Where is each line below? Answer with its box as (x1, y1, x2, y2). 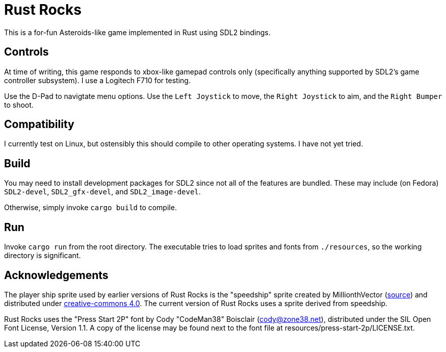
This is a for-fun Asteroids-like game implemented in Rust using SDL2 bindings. (4, 28, 271, 37)
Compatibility (4, 118, 74, 131)
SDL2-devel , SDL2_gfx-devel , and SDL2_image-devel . (4, 187, 201, 196)
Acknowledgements (4, 268, 109, 282)
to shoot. (4, 100, 34, 109)
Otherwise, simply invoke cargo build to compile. (4, 203, 177, 212)
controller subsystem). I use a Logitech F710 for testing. (4, 76, 191, 85)
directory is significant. (4, 251, 81, 260)
